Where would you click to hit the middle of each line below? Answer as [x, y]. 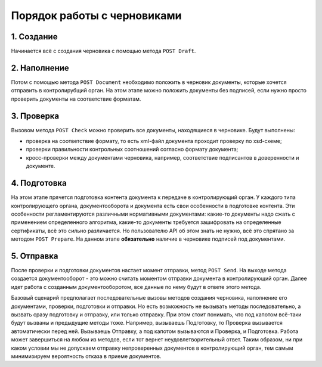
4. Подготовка [39, 183]
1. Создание [34, 37]
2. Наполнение [40, 68]
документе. [41, 166]
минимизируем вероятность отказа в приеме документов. [86, 356]
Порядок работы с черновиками [96, 15]
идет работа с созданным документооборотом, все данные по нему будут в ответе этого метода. [136, 287]
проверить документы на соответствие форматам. [76, 99]
